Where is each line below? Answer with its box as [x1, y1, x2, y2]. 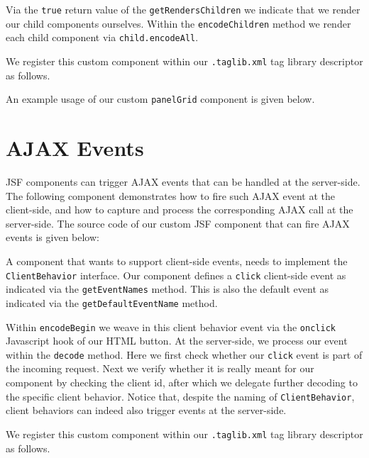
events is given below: [6, 230, 99, 245]
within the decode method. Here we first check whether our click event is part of [6, 347, 363, 362]
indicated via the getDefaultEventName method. [6, 295, 218, 310]
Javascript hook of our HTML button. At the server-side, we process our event [6, 333, 348, 348]
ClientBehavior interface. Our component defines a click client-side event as [6, 267, 346, 282]
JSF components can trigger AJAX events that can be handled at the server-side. [6, 174, 360, 189]
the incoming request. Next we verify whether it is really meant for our [6, 361, 314, 376]
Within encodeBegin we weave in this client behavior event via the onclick [6, 319, 336, 334]
